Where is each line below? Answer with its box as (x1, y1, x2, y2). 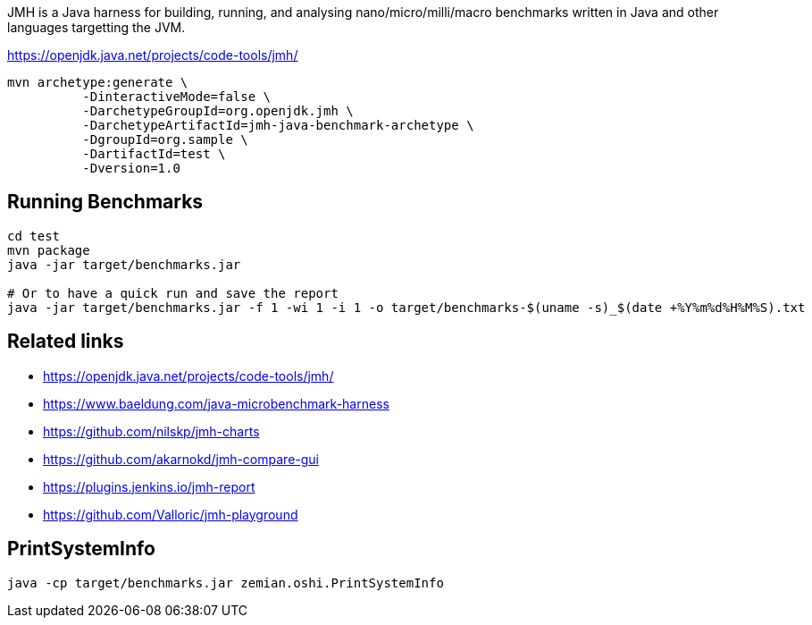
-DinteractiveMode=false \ (82, 89, 272, 104)
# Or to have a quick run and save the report (7, 285, 339, 300)
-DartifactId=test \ (82, 147, 226, 161)
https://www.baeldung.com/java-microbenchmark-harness (43, 395, 389, 411)
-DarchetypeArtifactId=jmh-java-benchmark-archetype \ (82, 118, 474, 132)
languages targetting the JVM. (7, 20, 186, 35)
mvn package (7, 242, 90, 258)
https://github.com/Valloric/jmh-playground (43, 506, 298, 522)
